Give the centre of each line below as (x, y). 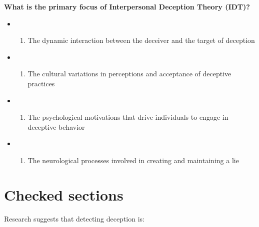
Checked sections (64, 194)
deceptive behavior (56, 126)
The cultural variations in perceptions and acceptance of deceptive (129, 74)
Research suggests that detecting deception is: (74, 218)
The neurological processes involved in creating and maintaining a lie (133, 160)
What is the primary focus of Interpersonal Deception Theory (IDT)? (127, 6)
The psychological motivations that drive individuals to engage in (128, 117)
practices (41, 83)
